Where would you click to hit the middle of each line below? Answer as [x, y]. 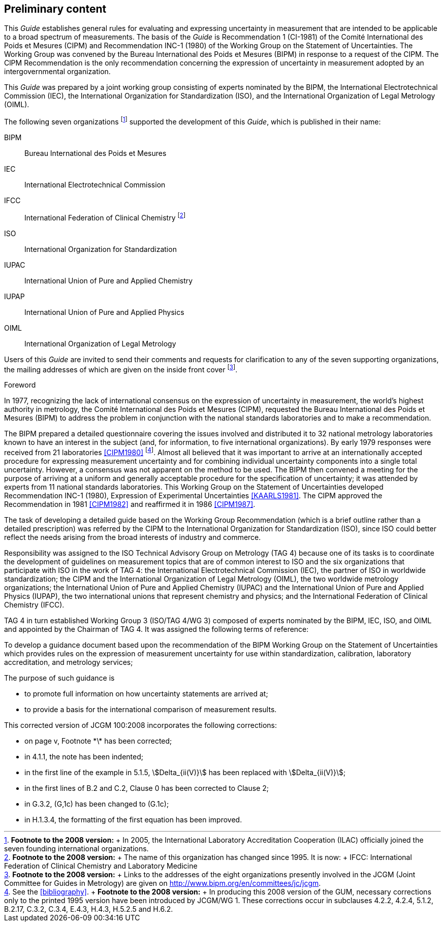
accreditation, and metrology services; [69, 662]
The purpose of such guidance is [59, 678]
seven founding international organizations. [76, 849]
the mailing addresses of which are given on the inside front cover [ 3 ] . [121, 369]
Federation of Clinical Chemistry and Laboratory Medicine [101, 866]
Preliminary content [55, 9]
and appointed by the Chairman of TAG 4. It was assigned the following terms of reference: [156, 629]
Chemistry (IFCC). [34, 605]
